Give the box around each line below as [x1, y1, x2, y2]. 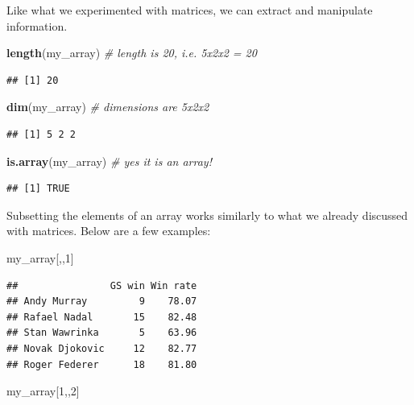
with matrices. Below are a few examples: [6, 222, 211, 239]
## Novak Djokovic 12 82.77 [6, 342, 197, 354]
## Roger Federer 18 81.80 [6, 358, 197, 370]
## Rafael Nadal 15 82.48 [6, 311, 197, 323]
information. [6, 17, 68, 34]
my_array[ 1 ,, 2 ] [6, 382, 80, 399]
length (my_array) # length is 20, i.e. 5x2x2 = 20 [6, 44, 257, 61]
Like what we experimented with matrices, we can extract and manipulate [6, 2, 373, 18]
